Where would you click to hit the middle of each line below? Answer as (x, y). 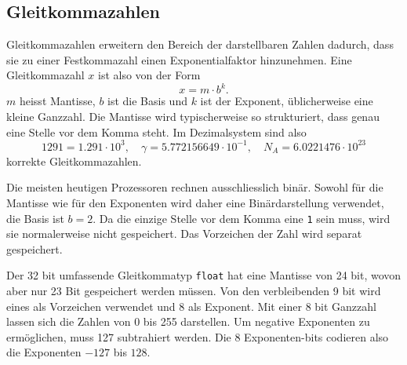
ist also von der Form (149, 75)
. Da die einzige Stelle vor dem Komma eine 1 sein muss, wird (242, 218)
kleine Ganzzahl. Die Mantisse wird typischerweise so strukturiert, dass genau (193, 117)
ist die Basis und (147, 101)
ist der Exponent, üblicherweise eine (287, 101)
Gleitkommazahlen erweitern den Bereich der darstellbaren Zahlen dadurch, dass (200, 44)
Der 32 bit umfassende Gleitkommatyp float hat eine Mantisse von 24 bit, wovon (204, 275)
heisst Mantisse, (57, 101)
